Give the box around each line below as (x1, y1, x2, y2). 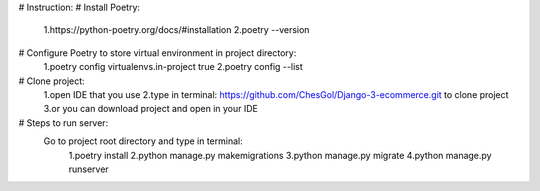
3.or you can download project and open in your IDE (43, 103, 259, 115)
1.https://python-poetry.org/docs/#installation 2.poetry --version (43, 24, 310, 36)
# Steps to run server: (18, 116, 109, 129)
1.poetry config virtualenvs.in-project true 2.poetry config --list (43, 61, 304, 73)
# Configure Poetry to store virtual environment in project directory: (18, 46, 297, 59)
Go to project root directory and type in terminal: (43, 135, 244, 147)
